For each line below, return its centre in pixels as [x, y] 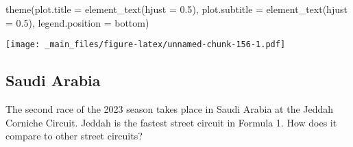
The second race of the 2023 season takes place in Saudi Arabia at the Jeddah [170, 109]
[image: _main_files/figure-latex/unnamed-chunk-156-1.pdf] [146, 45]
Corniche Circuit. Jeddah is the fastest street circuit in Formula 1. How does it [171, 122]
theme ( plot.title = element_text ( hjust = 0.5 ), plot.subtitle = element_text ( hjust [176, 9]
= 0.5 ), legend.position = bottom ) [77, 22]
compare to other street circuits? [74, 136]
